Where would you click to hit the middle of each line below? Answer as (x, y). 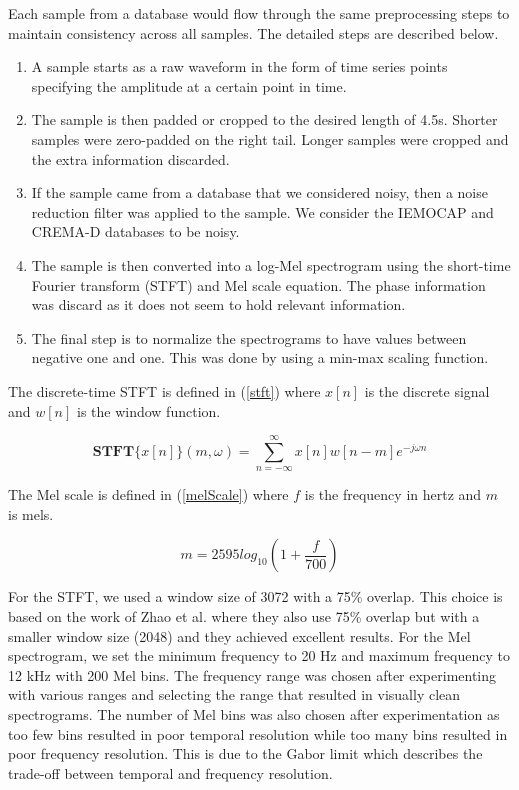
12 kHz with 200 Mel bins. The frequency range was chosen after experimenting (252, 674)
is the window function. (148, 410)
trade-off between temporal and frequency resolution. (170, 772)
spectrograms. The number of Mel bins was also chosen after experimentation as (254, 714)
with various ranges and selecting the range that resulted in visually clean (234, 694)
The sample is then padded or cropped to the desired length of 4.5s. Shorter (264, 119)
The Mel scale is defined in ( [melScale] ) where (148, 494)
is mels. (31, 513)
